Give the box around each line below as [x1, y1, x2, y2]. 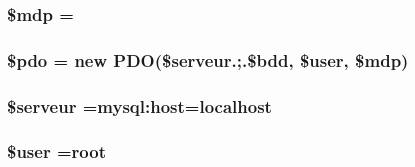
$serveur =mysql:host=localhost [7, 93, 272, 118]
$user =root [7, 139, 106, 164]
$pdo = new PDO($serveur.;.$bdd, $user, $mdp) [7, 47, 409, 72]
